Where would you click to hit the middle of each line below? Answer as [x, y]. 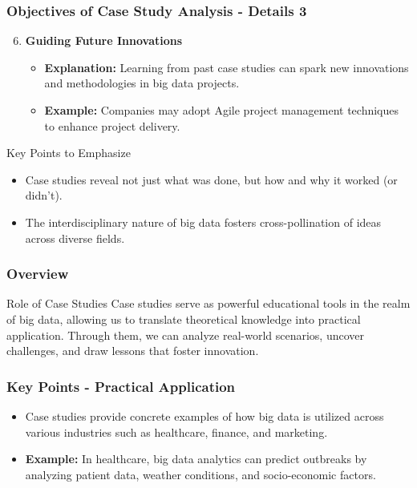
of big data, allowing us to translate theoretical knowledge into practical [184, 319]
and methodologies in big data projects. [142, 83]
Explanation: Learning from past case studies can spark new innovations [227, 67]
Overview [38, 274]
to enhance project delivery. [112, 125]
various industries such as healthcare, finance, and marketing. [176, 432]
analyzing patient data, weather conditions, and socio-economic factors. [200, 474]
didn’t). [44, 195]
